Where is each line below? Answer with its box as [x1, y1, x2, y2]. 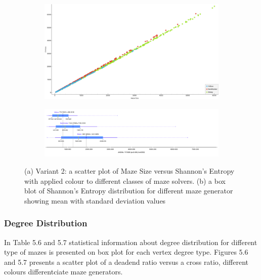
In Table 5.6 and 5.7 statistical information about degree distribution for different [4, 236, 257, 247]
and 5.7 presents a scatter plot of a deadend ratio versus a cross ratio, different [4, 256, 248, 267]
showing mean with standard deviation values [24, 195, 166, 206]
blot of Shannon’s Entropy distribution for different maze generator [24, 185, 233, 196]
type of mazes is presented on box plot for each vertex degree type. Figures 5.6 [4, 247, 248, 257]
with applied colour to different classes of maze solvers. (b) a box [24, 175, 226, 186]
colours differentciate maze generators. [4, 266, 123, 277]
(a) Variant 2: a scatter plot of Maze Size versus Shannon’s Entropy [24, 166, 235, 176]
